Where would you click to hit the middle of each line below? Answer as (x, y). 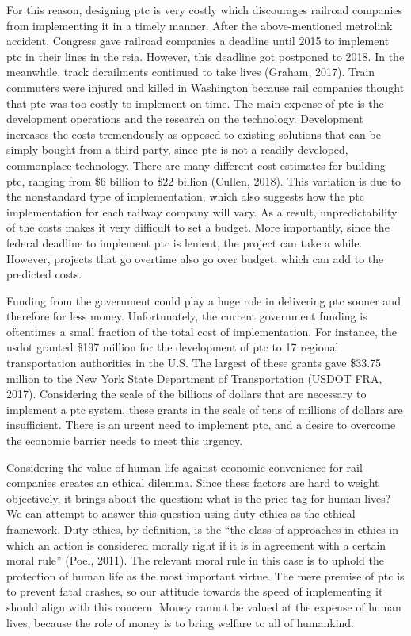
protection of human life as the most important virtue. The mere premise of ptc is (205, 575)
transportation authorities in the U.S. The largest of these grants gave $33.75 (194, 363)
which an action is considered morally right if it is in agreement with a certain (196, 544)
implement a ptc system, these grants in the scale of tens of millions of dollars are (205, 409)
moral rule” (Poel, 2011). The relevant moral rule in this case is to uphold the (195, 560)
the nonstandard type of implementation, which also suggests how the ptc (185, 196)
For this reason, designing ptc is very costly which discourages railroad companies (205, 10)
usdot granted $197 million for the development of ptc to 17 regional (173, 347)
